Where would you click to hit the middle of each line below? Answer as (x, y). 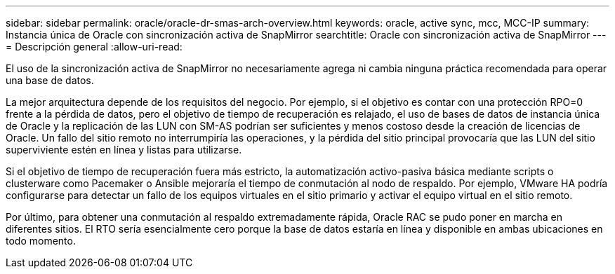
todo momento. (41, 241)
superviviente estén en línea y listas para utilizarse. (124, 150)
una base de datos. (50, 80)
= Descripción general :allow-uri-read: (94, 47)
